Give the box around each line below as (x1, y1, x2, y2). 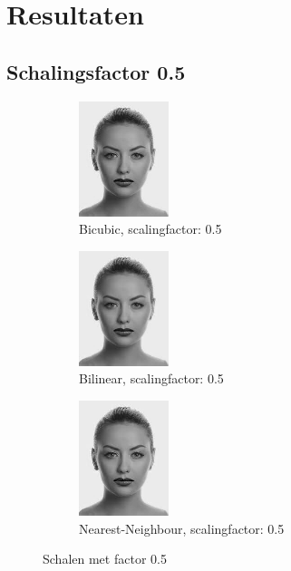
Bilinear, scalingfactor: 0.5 (79, 369, 224, 388)
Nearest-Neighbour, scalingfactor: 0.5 (79, 518, 285, 537)
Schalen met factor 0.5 (43, 549, 167, 568)
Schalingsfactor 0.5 (6, 57, 186, 85)
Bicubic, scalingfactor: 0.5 (79, 219, 222, 238)
